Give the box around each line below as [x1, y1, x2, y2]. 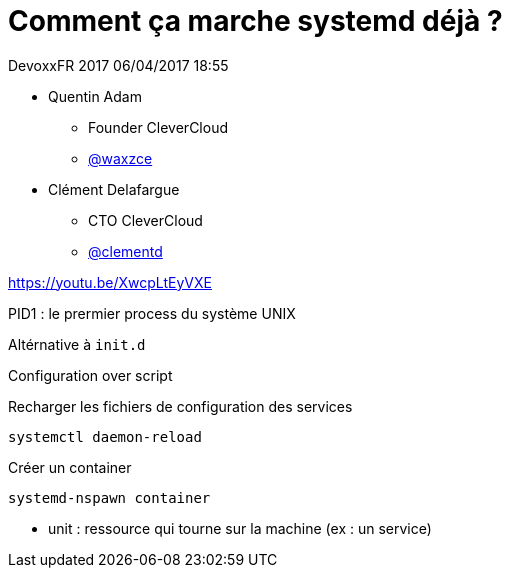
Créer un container [8, 458, 132, 476]
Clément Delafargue [48, 180, 180, 198]
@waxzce [88, 149, 153, 167]
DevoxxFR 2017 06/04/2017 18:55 [8, 56, 229, 74]
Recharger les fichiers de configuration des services [8, 397, 353, 415]
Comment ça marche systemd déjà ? [8, 4, 503, 38]
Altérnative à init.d [8, 335, 146, 353]
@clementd [88, 242, 163, 260]
